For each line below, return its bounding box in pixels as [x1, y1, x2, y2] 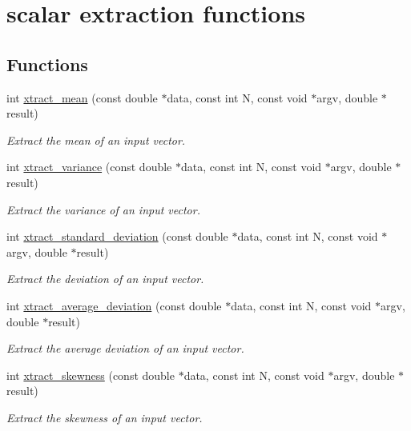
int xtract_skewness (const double [6, 366, 175, 383]
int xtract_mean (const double [6, 89, 158, 106]
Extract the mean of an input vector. [6, 131, 186, 148]
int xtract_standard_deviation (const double [6, 228, 228, 245]
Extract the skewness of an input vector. [6, 409, 203, 425]
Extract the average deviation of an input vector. [6, 340, 244, 357]
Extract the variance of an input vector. [6, 201, 200, 217]
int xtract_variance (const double [6, 158, 172, 175]
